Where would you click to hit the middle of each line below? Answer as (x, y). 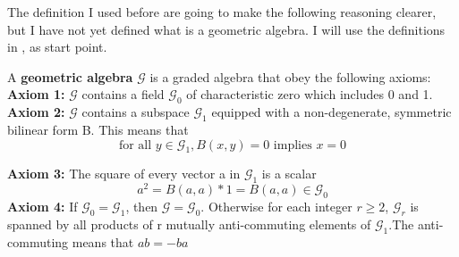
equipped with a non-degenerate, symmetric (331, 112)
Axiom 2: (36, 112)
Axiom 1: (36, 94)
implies (293, 145)
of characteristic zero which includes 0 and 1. (310, 94)
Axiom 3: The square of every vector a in (124, 174)
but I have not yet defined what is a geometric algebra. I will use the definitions (226, 29)
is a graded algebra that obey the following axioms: (290, 76)
